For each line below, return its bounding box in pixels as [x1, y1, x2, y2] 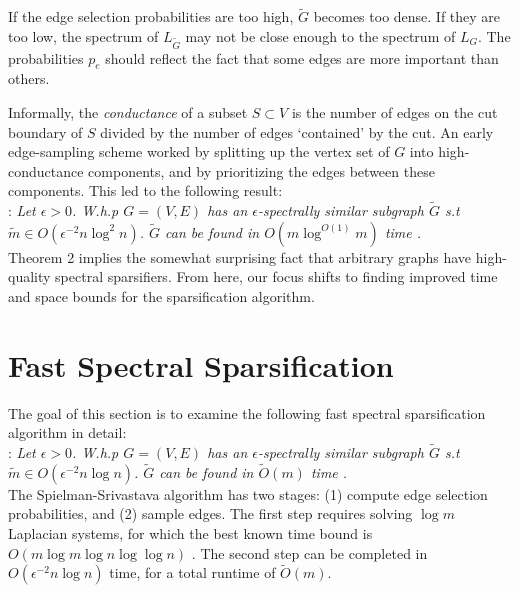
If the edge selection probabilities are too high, [8, 6, 294, 27]
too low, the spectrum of [8, 25, 159, 46]
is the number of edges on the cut [291, 101, 498, 122]
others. [8, 68, 50, 89]
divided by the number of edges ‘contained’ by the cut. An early [100, 121, 494, 142]
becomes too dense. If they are [313, 6, 501, 27]
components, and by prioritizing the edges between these [88, 160, 435, 181]
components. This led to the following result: [8, 180, 283, 201]
